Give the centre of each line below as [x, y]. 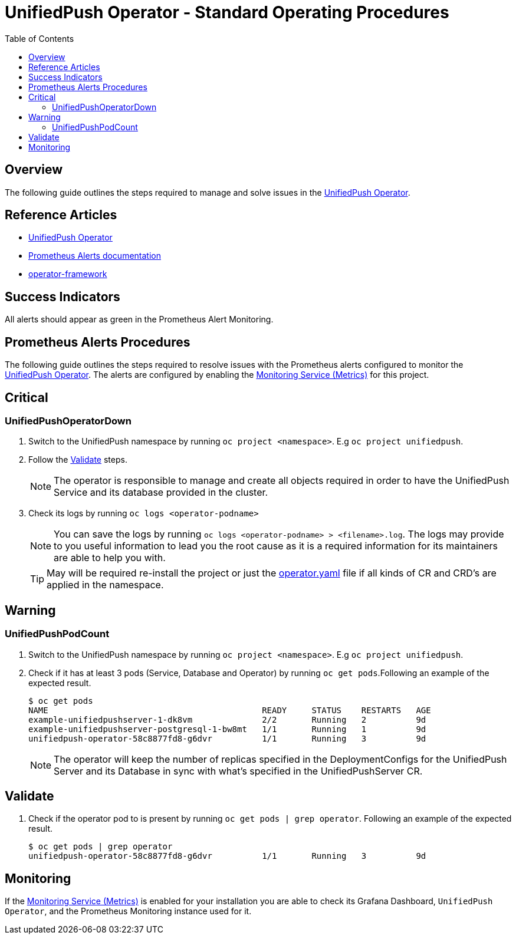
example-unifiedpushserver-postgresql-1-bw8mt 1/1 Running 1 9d [227, 729]
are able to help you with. [110, 558]
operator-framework [68, 274]
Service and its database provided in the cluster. [161, 492]
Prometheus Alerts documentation [95, 256]
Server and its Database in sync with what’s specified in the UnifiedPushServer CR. [238, 771]
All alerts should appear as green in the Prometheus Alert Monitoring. [139, 319]
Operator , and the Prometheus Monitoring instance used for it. [128, 911]
